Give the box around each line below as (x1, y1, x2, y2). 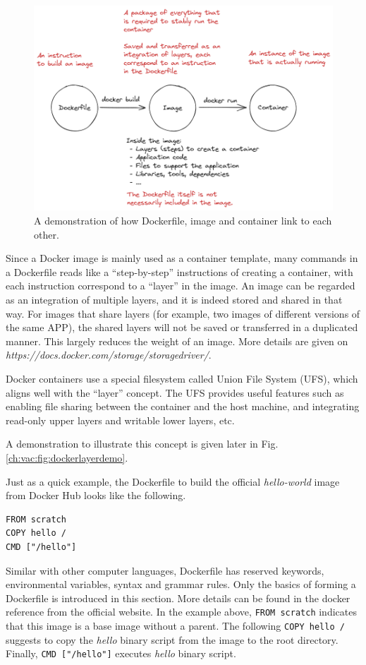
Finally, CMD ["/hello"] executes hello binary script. (6, 646, 236, 661)
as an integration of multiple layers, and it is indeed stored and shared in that (6, 292, 343, 306)
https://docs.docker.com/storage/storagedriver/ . (6, 347, 212, 362)
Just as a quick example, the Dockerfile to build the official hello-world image (6, 474, 340, 489)
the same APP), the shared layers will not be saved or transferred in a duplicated (6, 320, 358, 335)
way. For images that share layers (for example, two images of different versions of (6, 306, 360, 320)
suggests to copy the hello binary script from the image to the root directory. (6, 632, 338, 647)
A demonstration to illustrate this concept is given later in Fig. (6, 436, 279, 451)
